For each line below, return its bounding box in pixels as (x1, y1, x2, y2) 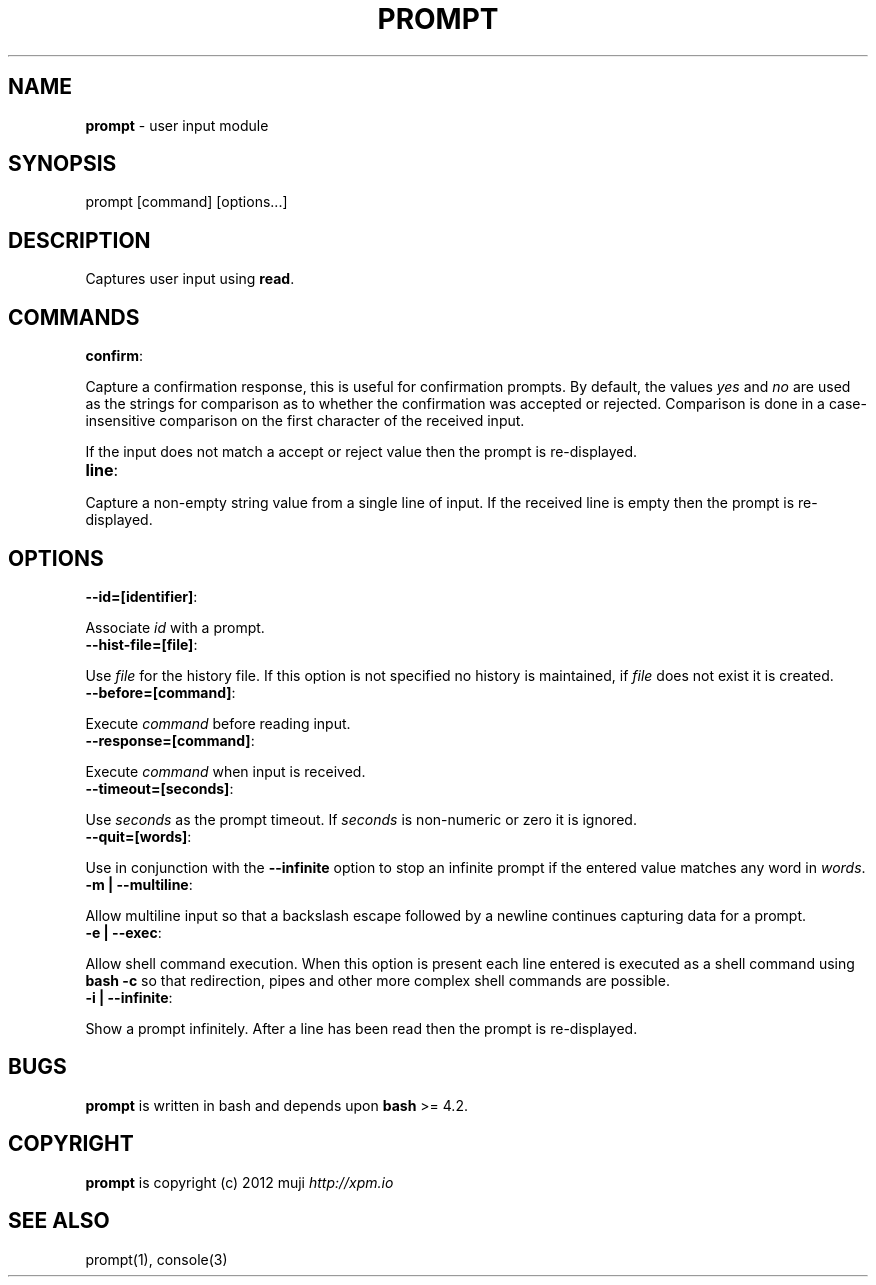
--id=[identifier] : (85, 587, 198, 605)
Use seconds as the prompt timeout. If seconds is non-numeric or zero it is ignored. (85, 810, 637, 828)
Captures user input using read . (85, 270, 295, 288)
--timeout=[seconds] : (85, 779, 234, 797)
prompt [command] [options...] (85, 193, 288, 211)
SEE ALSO (8, 1208, 110, 1234)
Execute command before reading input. (85, 714, 351, 732)
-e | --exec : (85, 923, 162, 941)
